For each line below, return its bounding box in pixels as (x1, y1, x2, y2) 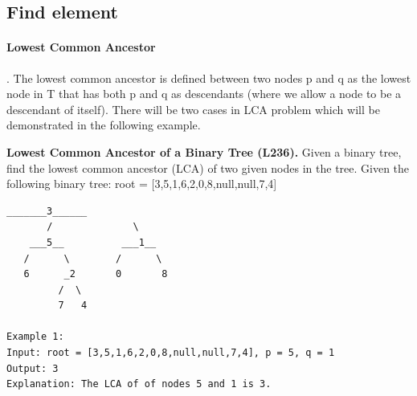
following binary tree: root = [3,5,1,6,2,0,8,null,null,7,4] (6, 175, 277, 192)
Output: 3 (6, 362, 59, 374)
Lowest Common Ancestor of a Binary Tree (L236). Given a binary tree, (6, 143, 402, 160)
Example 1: (6, 331, 64, 343)
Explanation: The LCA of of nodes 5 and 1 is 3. (6, 378, 272, 390)
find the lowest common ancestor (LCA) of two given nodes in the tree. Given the (6, 159, 410, 176)
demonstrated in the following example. (6, 116, 201, 133)
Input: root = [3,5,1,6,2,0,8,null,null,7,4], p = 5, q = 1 (6, 347, 335, 359)
